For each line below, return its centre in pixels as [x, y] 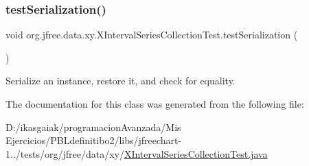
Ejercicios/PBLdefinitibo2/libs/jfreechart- [94, 140]
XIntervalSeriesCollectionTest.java [196, 153]
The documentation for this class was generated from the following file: [155, 104]
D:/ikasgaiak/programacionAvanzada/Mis [93, 127]
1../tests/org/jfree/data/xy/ [65, 153]
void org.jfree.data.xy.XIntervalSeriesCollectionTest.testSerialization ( [152, 35]
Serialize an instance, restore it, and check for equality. [121, 81]
